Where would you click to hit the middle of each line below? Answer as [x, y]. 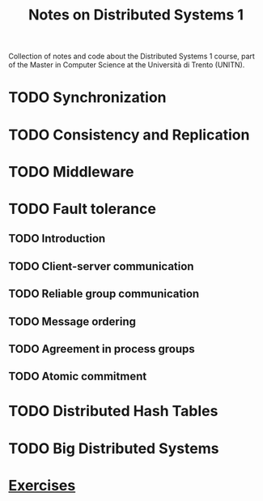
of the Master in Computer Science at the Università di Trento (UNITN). [127, 65]
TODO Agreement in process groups [102, 349]
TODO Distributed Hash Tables [113, 411]
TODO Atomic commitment [78, 377]
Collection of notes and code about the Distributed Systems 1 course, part [131, 56]
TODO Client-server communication [101, 266]
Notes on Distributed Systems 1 [136, 15]
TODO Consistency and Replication [129, 135]
